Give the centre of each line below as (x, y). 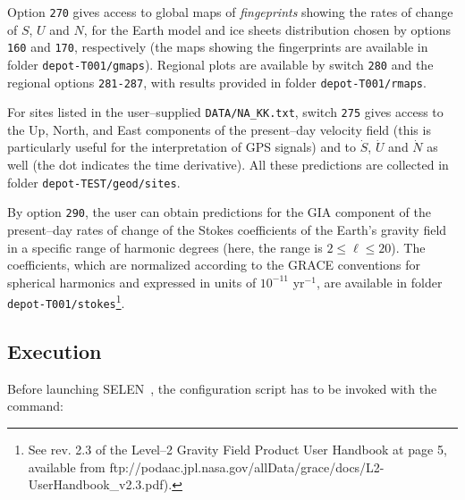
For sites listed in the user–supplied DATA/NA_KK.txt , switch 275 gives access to (225, 112)
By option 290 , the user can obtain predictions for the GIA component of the (219, 212)
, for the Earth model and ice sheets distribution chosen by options (267, 29)
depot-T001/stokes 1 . (66, 301)
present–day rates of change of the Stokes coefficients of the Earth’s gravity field (227, 229)
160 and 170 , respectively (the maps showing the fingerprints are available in (218, 47)
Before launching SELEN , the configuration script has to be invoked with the (222, 388)
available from (67, 467)
